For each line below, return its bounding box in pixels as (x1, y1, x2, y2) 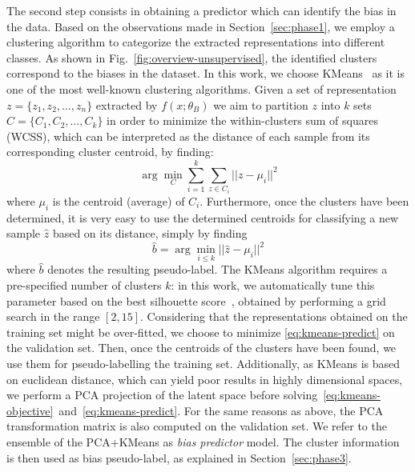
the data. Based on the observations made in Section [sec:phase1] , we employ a (6, 18, 395, 34)
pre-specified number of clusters (6, 277, 162, 293)
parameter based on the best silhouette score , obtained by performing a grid (6, 292, 386, 309)
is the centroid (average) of (52, 192, 185, 209)
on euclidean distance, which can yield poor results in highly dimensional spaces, (6, 370, 403, 387)
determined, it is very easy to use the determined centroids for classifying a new (6, 209, 399, 226)
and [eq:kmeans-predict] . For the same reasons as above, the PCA (58, 402, 384, 418)
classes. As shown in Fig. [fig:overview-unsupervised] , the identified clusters (6, 49, 377, 66)
